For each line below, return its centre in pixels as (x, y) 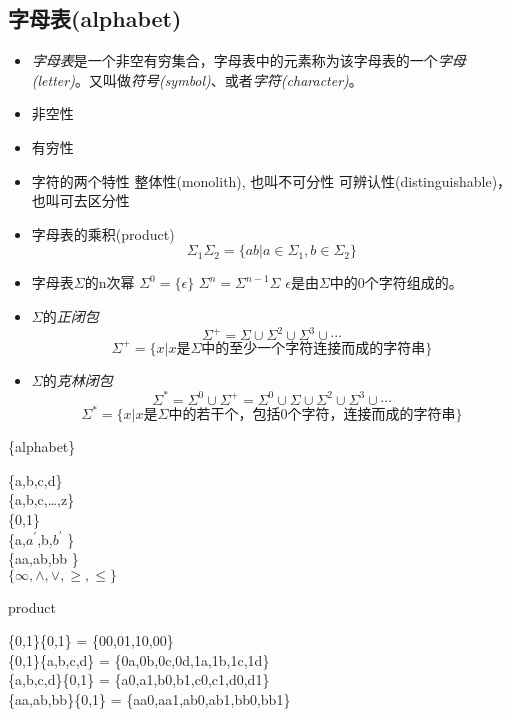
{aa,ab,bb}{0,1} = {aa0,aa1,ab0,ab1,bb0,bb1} (149, 699)
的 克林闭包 (77, 379)
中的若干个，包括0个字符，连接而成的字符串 (312, 415)
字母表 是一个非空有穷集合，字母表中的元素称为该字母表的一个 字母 (248, 60)
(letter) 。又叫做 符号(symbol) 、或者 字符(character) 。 (197, 79)
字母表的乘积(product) (103, 233)
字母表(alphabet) (95, 18)
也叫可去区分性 (80, 200)
